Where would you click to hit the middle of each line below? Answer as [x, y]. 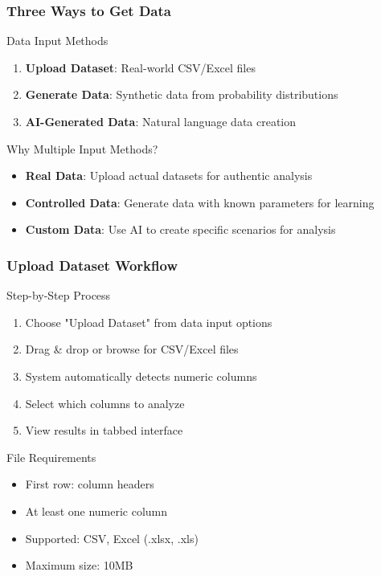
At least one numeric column [96, 511]
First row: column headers [90, 484]
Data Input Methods [57, 41]
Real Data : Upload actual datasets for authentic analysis [169, 176]
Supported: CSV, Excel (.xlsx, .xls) [112, 538]
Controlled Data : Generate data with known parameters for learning [200, 202]
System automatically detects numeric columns [141, 376]
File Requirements [51, 457]
